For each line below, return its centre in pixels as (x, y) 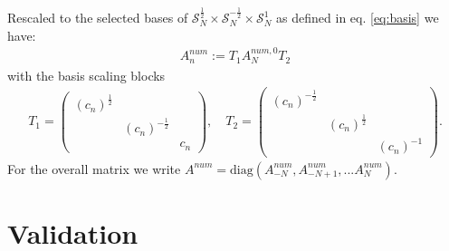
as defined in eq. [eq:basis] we (358, 18)
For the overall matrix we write (94, 168)
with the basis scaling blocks (86, 75)
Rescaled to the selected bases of (98, 18)
